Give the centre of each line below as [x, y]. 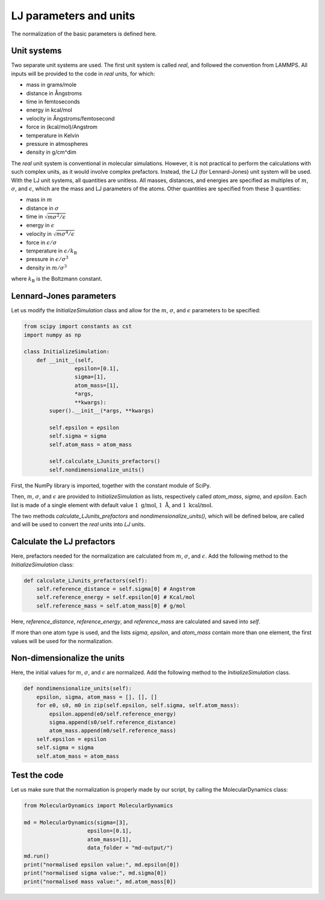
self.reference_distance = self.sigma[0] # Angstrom [116, 589]
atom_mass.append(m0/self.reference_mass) [113, 731]
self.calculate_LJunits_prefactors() [105, 461]
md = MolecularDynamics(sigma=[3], [76, 822]
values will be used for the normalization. [62, 641]
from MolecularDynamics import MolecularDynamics [98, 806]
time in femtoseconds [53, 102]
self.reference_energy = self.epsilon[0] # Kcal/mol [116, 597]
